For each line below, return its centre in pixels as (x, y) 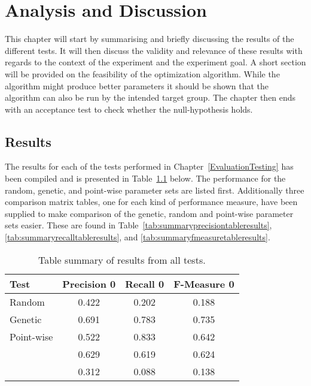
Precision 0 (89, 284)
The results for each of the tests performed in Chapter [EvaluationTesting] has (149, 166)
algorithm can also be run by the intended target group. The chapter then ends (150, 97)
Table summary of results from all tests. (122, 260)
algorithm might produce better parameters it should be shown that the (137, 85)
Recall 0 (145, 284)
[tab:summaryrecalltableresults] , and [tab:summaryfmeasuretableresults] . (138, 237)
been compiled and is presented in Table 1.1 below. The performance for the (145, 178)
